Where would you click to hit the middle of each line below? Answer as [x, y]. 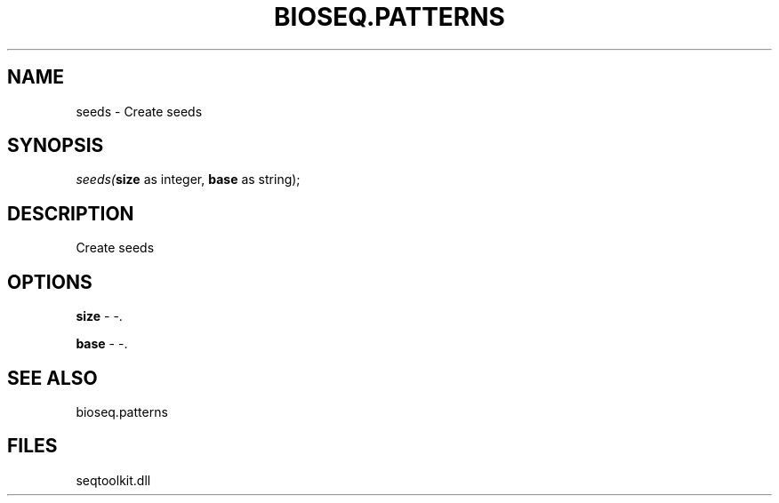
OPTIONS [50, 282]
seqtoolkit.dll [113, 480]
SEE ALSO [52, 378]
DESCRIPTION [71, 213]
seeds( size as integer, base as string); [188, 180]
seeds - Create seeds [139, 111]
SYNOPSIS [56, 146]
